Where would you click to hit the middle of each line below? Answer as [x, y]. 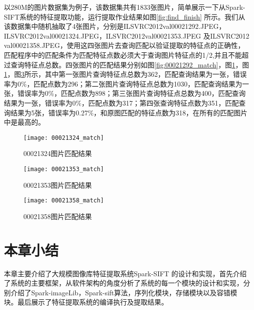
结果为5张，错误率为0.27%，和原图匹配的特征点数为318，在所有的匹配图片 [129, 112]
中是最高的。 [24, 122]
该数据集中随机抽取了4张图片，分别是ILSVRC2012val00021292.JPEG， [115, 26]
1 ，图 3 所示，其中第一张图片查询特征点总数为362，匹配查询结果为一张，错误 [125, 74]
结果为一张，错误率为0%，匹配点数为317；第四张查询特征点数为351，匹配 [121, 102]
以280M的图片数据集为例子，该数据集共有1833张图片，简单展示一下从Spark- [125, 7]
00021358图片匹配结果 [58, 216]
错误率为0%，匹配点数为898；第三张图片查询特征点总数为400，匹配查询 [131, 93]
